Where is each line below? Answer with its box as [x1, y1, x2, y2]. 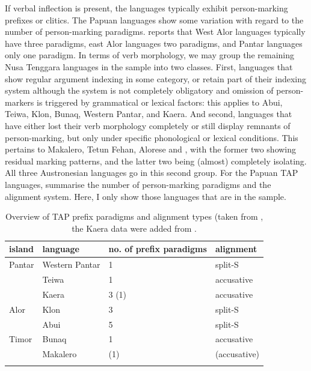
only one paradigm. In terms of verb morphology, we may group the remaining [5, 49, 294, 61]
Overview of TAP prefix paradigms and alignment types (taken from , [5, 210, 263, 223]
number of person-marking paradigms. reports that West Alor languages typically [5, 25, 306, 38]
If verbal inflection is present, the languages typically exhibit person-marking [5, 2, 288, 14]
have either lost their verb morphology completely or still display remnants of [5, 119, 291, 131]
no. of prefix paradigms [108, 243, 207, 255]
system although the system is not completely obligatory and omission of [5, 84, 274, 97]
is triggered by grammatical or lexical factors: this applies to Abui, [37, 95, 283, 108]
